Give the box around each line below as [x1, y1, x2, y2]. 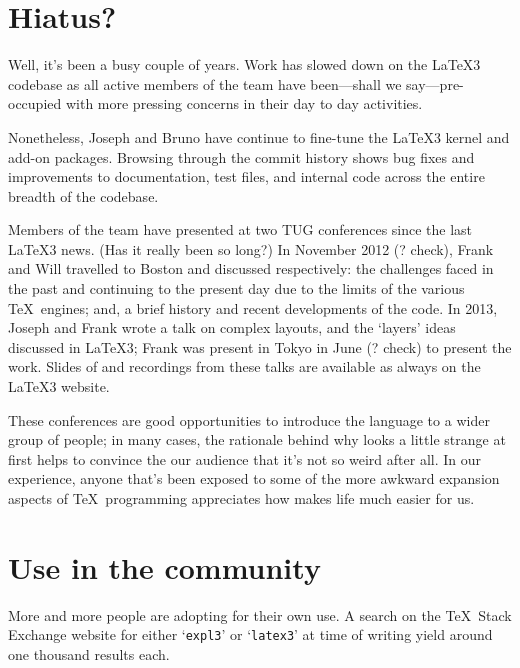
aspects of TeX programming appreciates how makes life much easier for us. [8, 488, 475, 508]
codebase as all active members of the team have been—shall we [8, 73, 402, 94]
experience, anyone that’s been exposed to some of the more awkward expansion [8, 468, 500, 489]
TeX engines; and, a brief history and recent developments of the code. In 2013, [8, 297, 498, 318]
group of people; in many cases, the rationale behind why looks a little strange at [8, 429, 506, 450]
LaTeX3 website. [8, 376, 110, 397]
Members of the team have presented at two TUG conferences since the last [8, 219, 473, 240]
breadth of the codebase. [8, 185, 159, 206]
